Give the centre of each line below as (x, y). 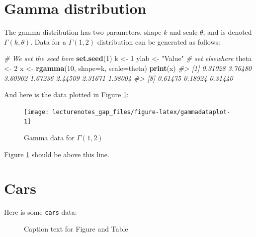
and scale (184, 32)
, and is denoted (227, 32)
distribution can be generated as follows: (159, 41)
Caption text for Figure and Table (76, 228)
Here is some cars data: (41, 212)
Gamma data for (49, 137)
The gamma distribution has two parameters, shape (83, 32)
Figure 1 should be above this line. (57, 154)
